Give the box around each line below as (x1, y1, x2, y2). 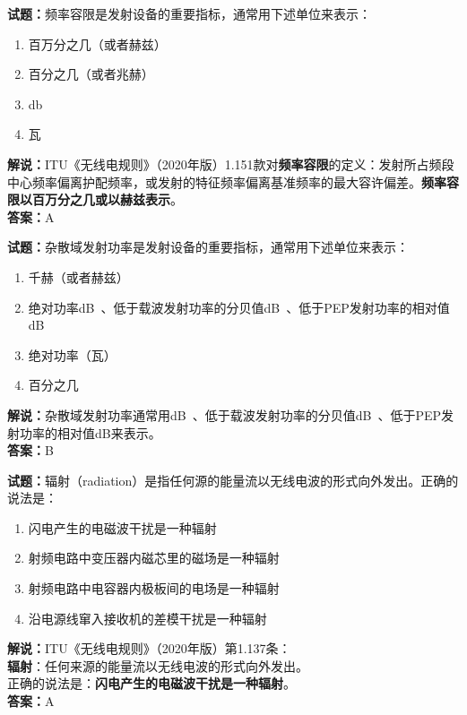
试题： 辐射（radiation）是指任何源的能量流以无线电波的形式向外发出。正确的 (7, 470, 459, 489)
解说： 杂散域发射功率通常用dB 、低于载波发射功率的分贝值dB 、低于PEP (7, 405, 441, 424)
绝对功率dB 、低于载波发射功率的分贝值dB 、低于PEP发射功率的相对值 (28, 297, 450, 316)
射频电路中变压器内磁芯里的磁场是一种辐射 (28, 548, 280, 567)
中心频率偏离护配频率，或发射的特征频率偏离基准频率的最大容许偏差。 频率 (7, 172, 446, 191)
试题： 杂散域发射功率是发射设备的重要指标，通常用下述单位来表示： (7, 237, 409, 256)
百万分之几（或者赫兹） (28, 34, 167, 53)
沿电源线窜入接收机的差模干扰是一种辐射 (28, 608, 267, 627)
